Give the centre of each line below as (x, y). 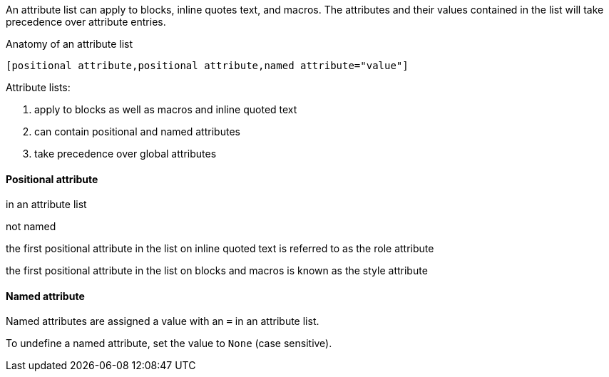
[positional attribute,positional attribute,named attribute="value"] (207, 66)
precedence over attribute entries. (86, 22)
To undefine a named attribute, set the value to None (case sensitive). (169, 344)
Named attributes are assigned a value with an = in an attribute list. (163, 321)
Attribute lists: (38, 87)
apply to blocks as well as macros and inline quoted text (166, 109)
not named (31, 227)
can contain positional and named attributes (137, 131)
